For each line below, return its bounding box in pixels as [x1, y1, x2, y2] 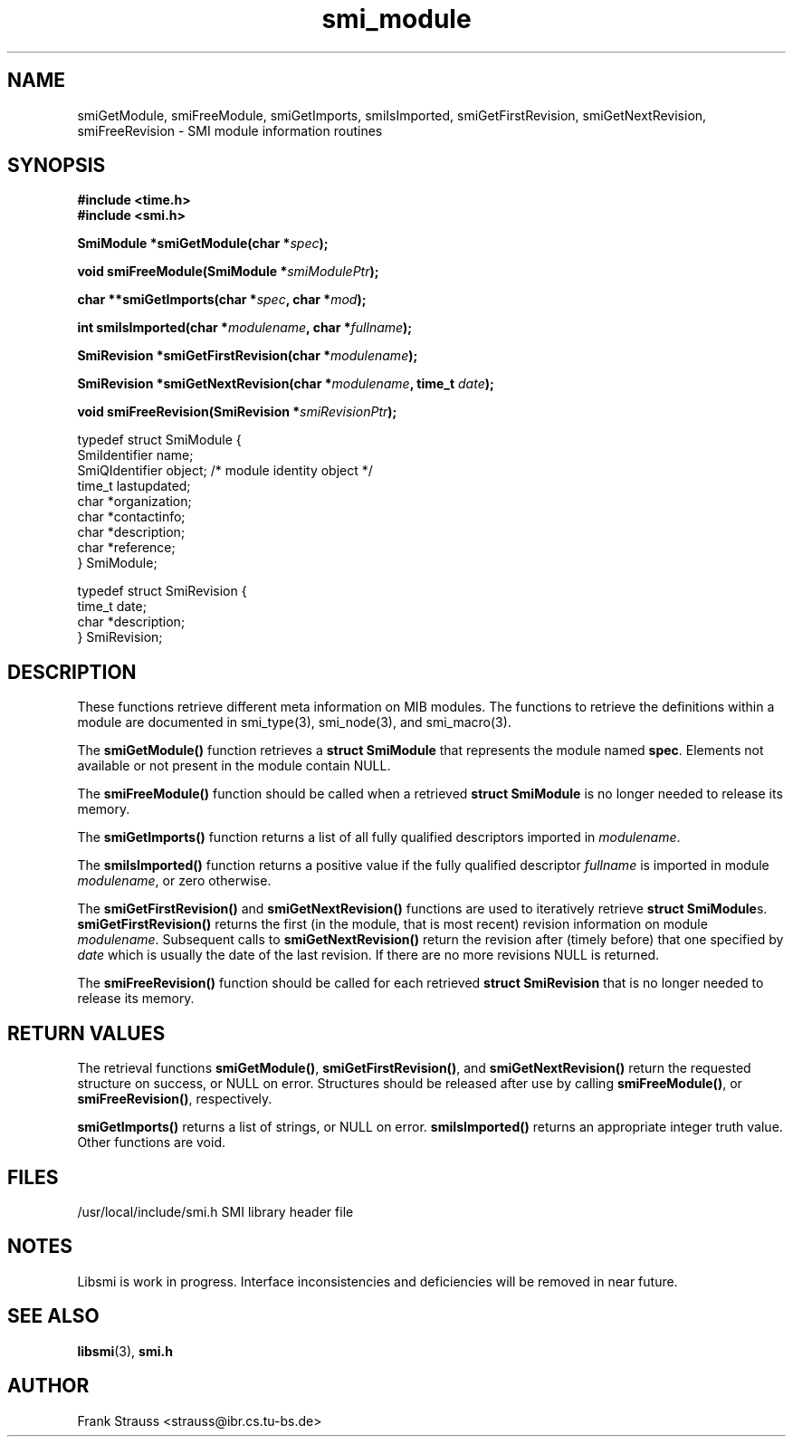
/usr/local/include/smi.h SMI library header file [77, 1203, 354, 1219]
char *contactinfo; [77, 509, 186, 525]
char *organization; [77, 493, 192, 510]
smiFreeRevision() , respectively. [77, 1091, 272, 1107]
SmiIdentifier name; [77, 447, 194, 464]
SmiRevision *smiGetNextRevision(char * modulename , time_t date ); [77, 376, 494, 392]
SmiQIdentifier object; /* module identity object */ [77, 463, 373, 479]
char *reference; [77, 540, 176, 556]
